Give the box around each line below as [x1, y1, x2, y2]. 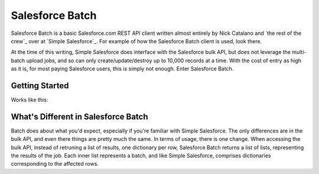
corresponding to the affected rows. [11, 160, 99, 167]
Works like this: [11, 96, 48, 104]
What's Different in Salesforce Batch [11, 111, 148, 121]
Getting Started [11, 80, 69, 91]
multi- [291, 49, 307, 56]
